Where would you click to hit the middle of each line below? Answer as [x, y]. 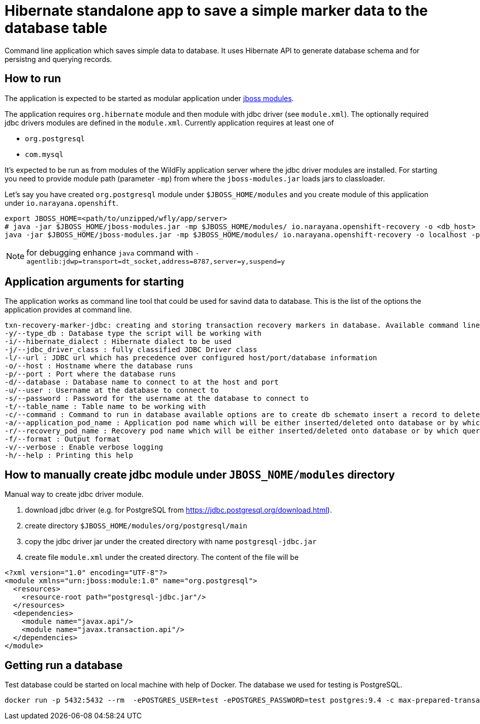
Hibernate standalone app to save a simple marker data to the [216, 11]
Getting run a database [64, 665]
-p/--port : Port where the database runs [90, 374]
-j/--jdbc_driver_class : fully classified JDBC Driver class [131, 350]
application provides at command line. [68, 310]
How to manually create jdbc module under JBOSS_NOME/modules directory [200, 475]
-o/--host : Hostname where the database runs [99, 366]
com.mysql [44, 154]
